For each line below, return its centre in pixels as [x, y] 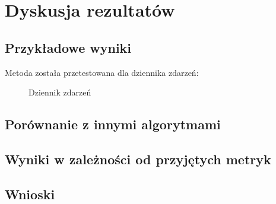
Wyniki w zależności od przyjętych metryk [138, 159]
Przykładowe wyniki [68, 47]
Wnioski [30, 194]
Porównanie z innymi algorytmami [113, 124]
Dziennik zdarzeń [60, 92]
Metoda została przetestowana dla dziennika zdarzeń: [102, 72]
